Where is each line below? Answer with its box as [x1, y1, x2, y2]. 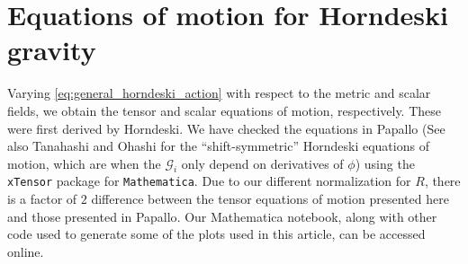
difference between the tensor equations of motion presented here [91, 189, 449, 208]
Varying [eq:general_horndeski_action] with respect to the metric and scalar [7, 84, 431, 102]
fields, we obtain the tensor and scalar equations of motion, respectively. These [7, 101, 442, 119]
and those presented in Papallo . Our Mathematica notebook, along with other [7, 207, 437, 225]
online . [7, 242, 44, 260]
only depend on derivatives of [181, 154, 344, 172]
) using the [355, 154, 415, 172]
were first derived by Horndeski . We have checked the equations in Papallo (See [7, 119, 445, 137]
